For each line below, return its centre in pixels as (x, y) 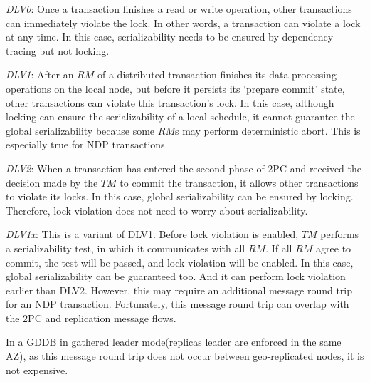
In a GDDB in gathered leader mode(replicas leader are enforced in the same (174, 342)
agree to (334, 248)
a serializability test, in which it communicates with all (126, 248)
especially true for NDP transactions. (87, 144)
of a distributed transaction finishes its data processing (217, 74)
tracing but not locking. (58, 50)
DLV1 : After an (40, 74)
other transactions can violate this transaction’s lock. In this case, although (170, 102)
